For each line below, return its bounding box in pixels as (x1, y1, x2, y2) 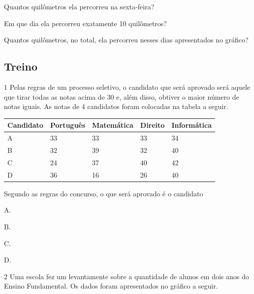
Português (50, 120, 86, 130)
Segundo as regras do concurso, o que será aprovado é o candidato (4, 188, 203, 198)
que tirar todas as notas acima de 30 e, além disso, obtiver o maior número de (4, 91, 239, 102)
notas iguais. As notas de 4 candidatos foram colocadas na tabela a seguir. (4, 101, 228, 111)
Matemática (92, 120, 133, 130)
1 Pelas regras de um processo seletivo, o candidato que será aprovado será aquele (4, 81, 251, 92)
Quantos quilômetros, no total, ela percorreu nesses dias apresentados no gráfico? (4, 35, 249, 45)
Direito (140, 120, 165, 130)
